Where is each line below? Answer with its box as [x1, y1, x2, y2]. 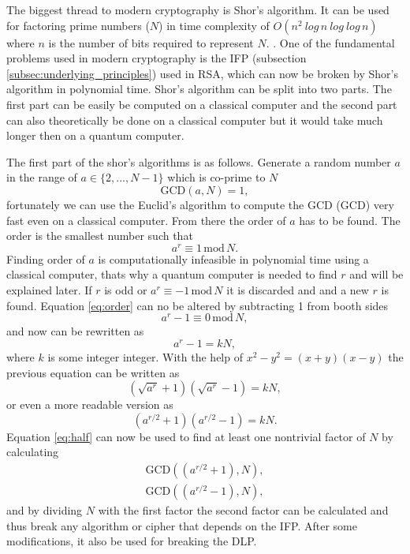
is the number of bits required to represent [48, 34, 254, 51]
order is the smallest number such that [6, 227, 193, 244]
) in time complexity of [158, 17, 270, 33]
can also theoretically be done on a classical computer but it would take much [6, 111, 383, 128]
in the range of [6, 169, 77, 185]
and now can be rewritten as [6, 323, 144, 339]
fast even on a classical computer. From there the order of [6, 211, 286, 228]
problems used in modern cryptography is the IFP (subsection [6, 50, 307, 66]
